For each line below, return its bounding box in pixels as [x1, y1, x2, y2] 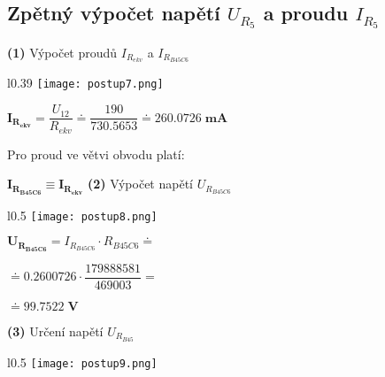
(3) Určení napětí [7, 321, 104, 340]
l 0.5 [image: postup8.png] [7, 205, 158, 224]
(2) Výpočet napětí [88, 174, 193, 193]
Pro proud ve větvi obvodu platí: [7, 144, 185, 163]
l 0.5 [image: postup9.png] [7, 352, 158, 371]
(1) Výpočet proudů [7, 42, 118, 61]
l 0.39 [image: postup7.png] [7, 73, 164, 92]
